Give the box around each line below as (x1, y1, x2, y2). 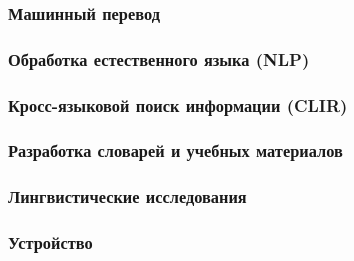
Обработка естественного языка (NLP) (8, 46, 310, 71)
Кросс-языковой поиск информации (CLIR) (8, 92, 348, 117)
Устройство (8, 230, 93, 255)
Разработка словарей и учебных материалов (8, 138, 343, 163)
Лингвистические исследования (8, 184, 247, 209)
